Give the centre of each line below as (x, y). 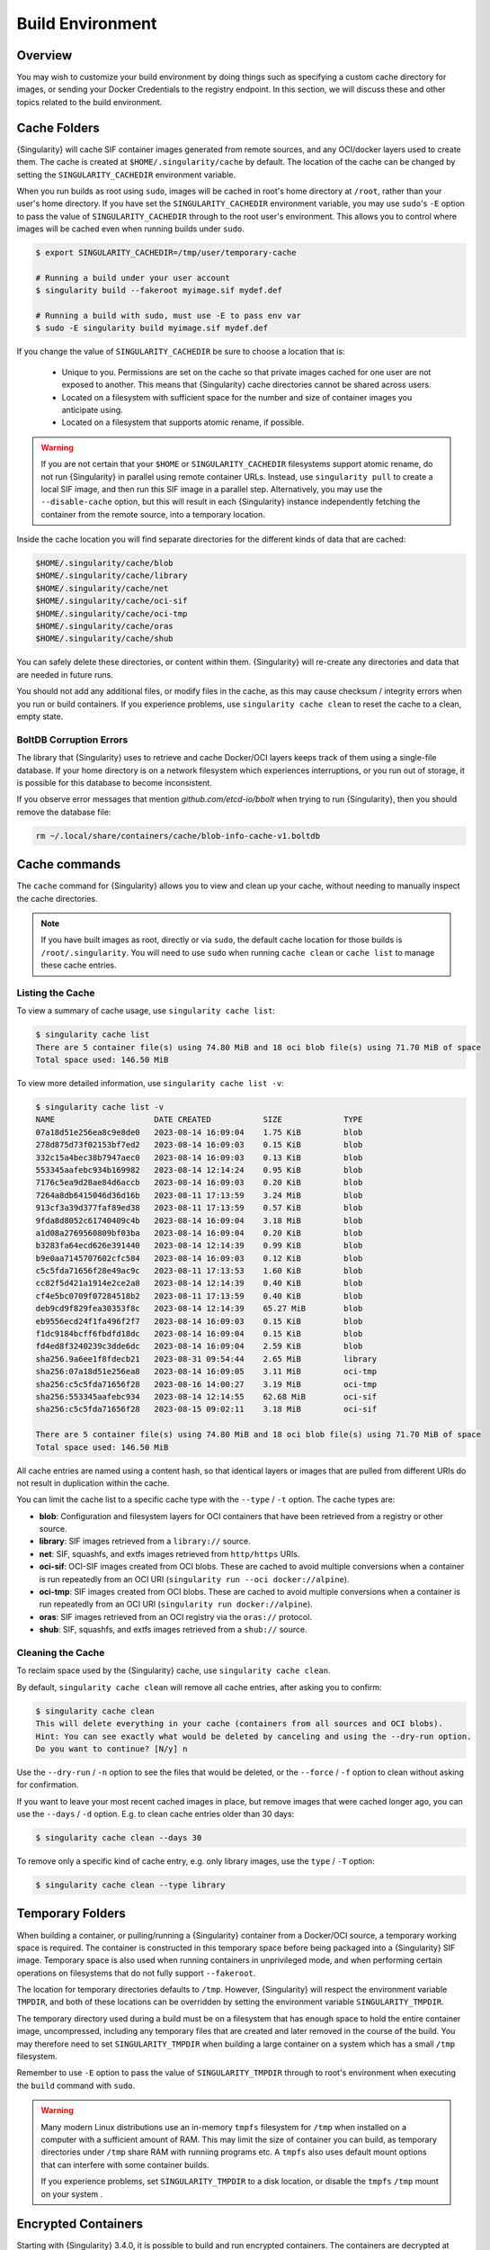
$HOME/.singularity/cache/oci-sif (111, 601)
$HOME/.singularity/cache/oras (105, 626)
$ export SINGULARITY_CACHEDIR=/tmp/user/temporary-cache (166, 253)
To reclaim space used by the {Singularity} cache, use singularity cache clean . (174, 1670)
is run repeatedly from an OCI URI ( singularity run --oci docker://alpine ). (194, 1579)
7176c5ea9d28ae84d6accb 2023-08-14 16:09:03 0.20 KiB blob (199, 1183)
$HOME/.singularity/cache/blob (105, 563)
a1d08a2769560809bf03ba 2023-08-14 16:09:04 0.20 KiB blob (199, 1233)
